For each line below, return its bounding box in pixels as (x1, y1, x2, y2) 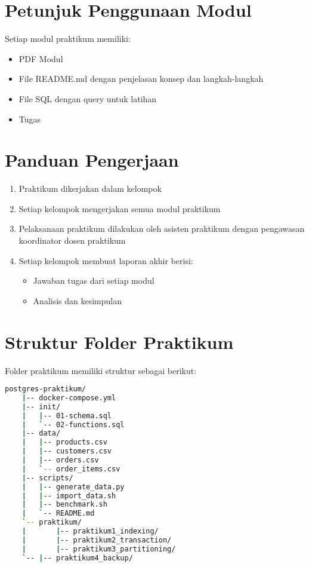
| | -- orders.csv (21, 456, 99, 465)
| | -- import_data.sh (21, 491, 116, 500)
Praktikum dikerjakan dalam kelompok (18, 182, 162, 195)
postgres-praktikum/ (5, 385, 86, 394)
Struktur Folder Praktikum (5, 329, 234, 354)
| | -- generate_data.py (21, 482, 125, 491)
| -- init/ (21, 402, 61, 411)
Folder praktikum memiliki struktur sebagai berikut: (5, 364, 197, 376)
